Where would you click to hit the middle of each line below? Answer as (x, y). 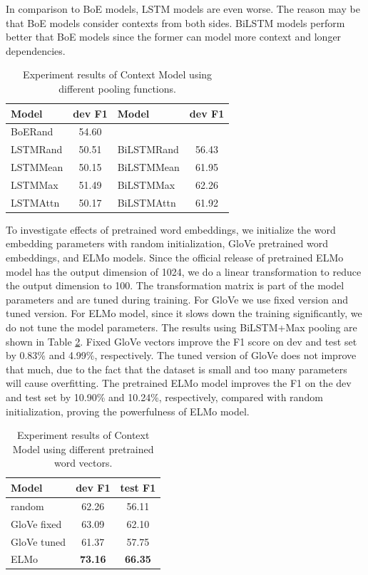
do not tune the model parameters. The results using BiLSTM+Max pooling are (182, 327)
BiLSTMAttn (147, 202)
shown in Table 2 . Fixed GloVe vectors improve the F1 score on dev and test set (182, 341)
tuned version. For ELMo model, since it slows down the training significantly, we (184, 313)
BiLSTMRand (148, 149)
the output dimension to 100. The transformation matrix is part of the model (175, 285)
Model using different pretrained (83, 449)
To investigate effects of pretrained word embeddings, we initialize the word (171, 229)
